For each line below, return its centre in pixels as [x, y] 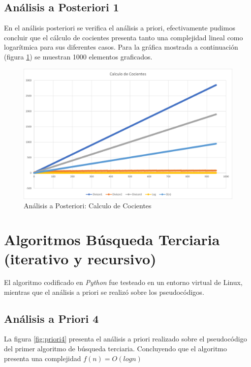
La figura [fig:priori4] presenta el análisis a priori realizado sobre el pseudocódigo [125, 339]
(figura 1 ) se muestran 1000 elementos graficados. [78, 56]
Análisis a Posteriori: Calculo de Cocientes [88, 206]
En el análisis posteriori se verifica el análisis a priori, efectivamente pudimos [120, 28]
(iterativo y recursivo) [80, 259]
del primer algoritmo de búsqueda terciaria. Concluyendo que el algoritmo [115, 349]
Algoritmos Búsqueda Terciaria [112, 239]
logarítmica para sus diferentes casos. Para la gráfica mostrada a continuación [121, 47]
